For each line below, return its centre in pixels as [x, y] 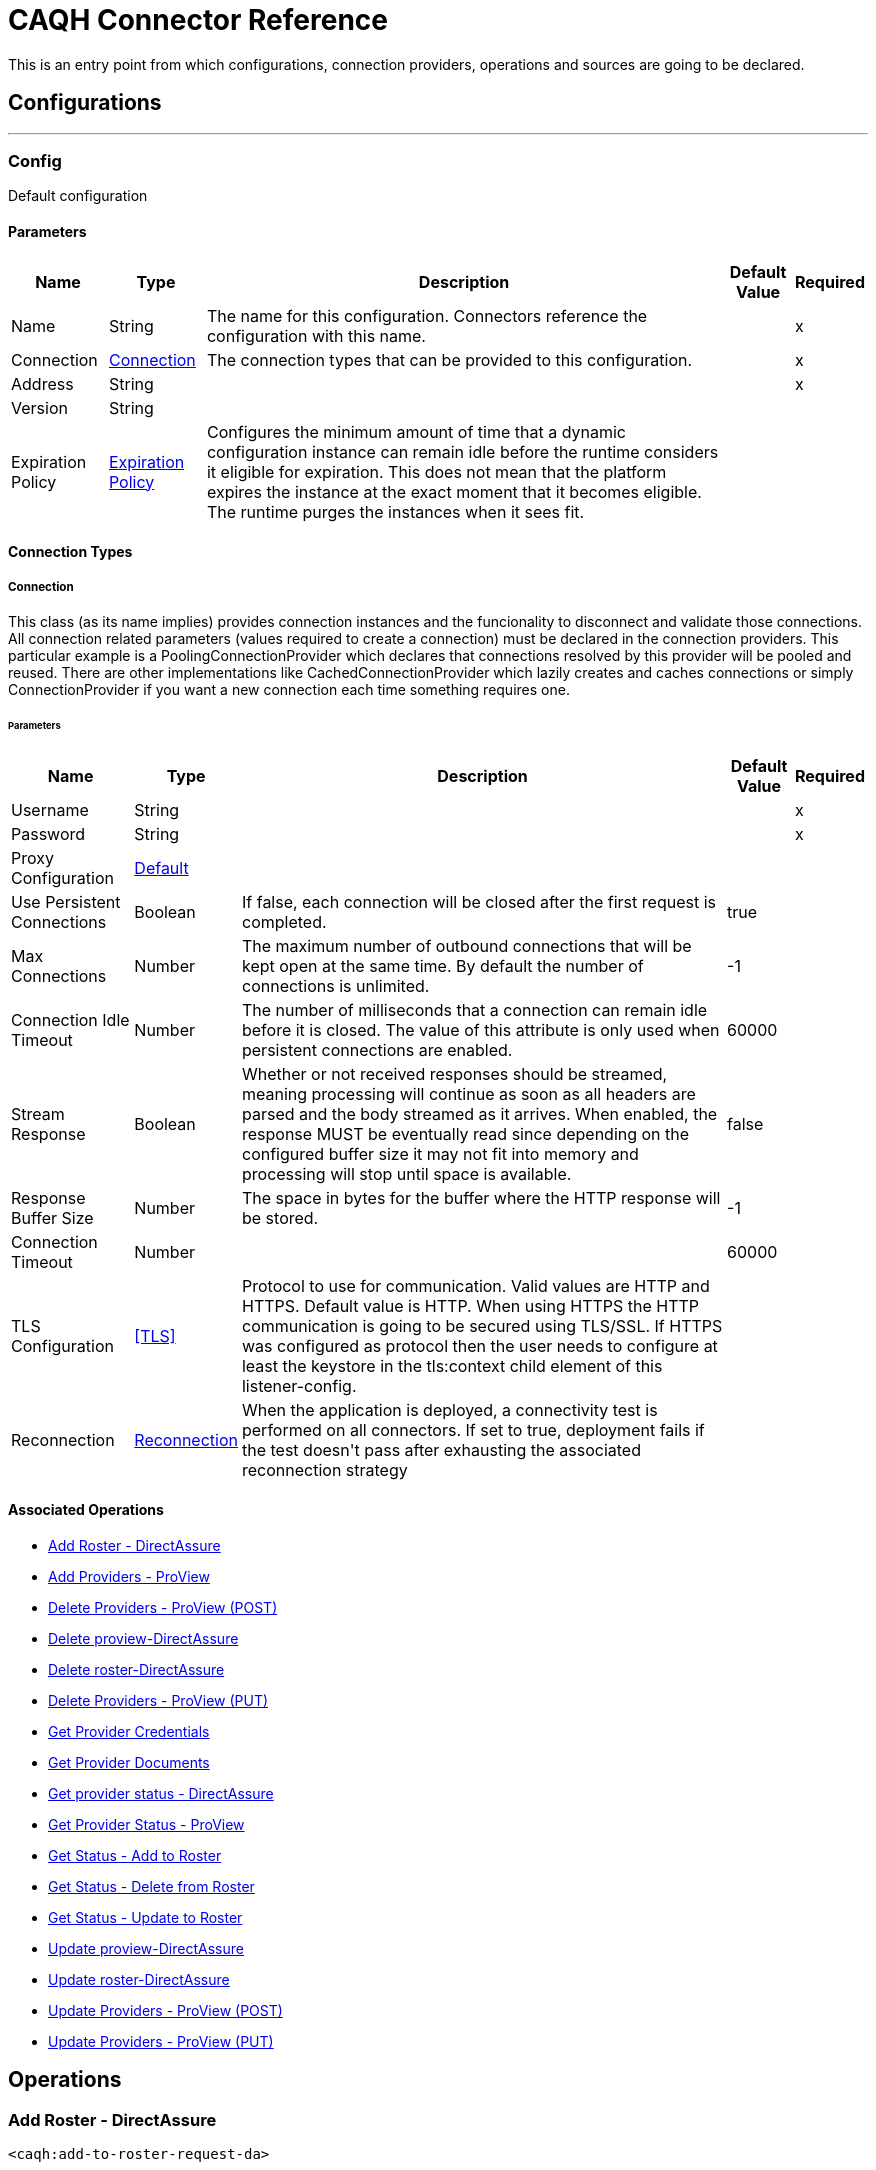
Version [39, 407]
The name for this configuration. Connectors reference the [427, 315]
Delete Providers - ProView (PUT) [158, 1700]
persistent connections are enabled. [377, 1049]
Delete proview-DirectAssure [143, 1638]
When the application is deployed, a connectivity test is [449, 1409]
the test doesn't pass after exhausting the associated [441, 1449]
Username [50, 809]
